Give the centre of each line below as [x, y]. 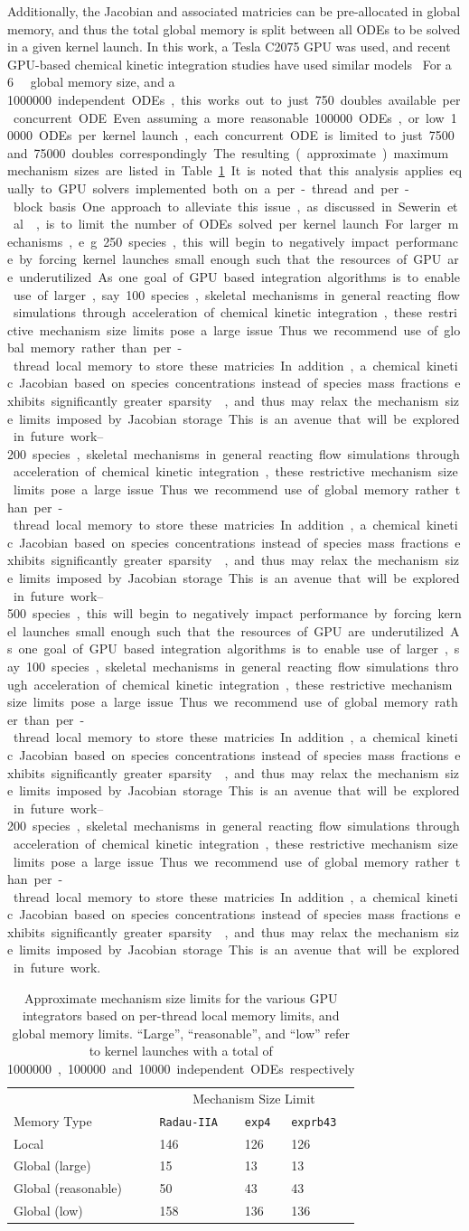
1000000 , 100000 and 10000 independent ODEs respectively [181, 1069]
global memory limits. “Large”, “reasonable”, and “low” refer [181, 1033]
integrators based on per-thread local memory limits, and [181, 1015]
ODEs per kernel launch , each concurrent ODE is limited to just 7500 [246, 135]
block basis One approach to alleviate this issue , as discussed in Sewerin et [235, 206]
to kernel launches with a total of [181, 1051]
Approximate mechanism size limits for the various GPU [181, 997]
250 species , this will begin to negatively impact [246, 241]
